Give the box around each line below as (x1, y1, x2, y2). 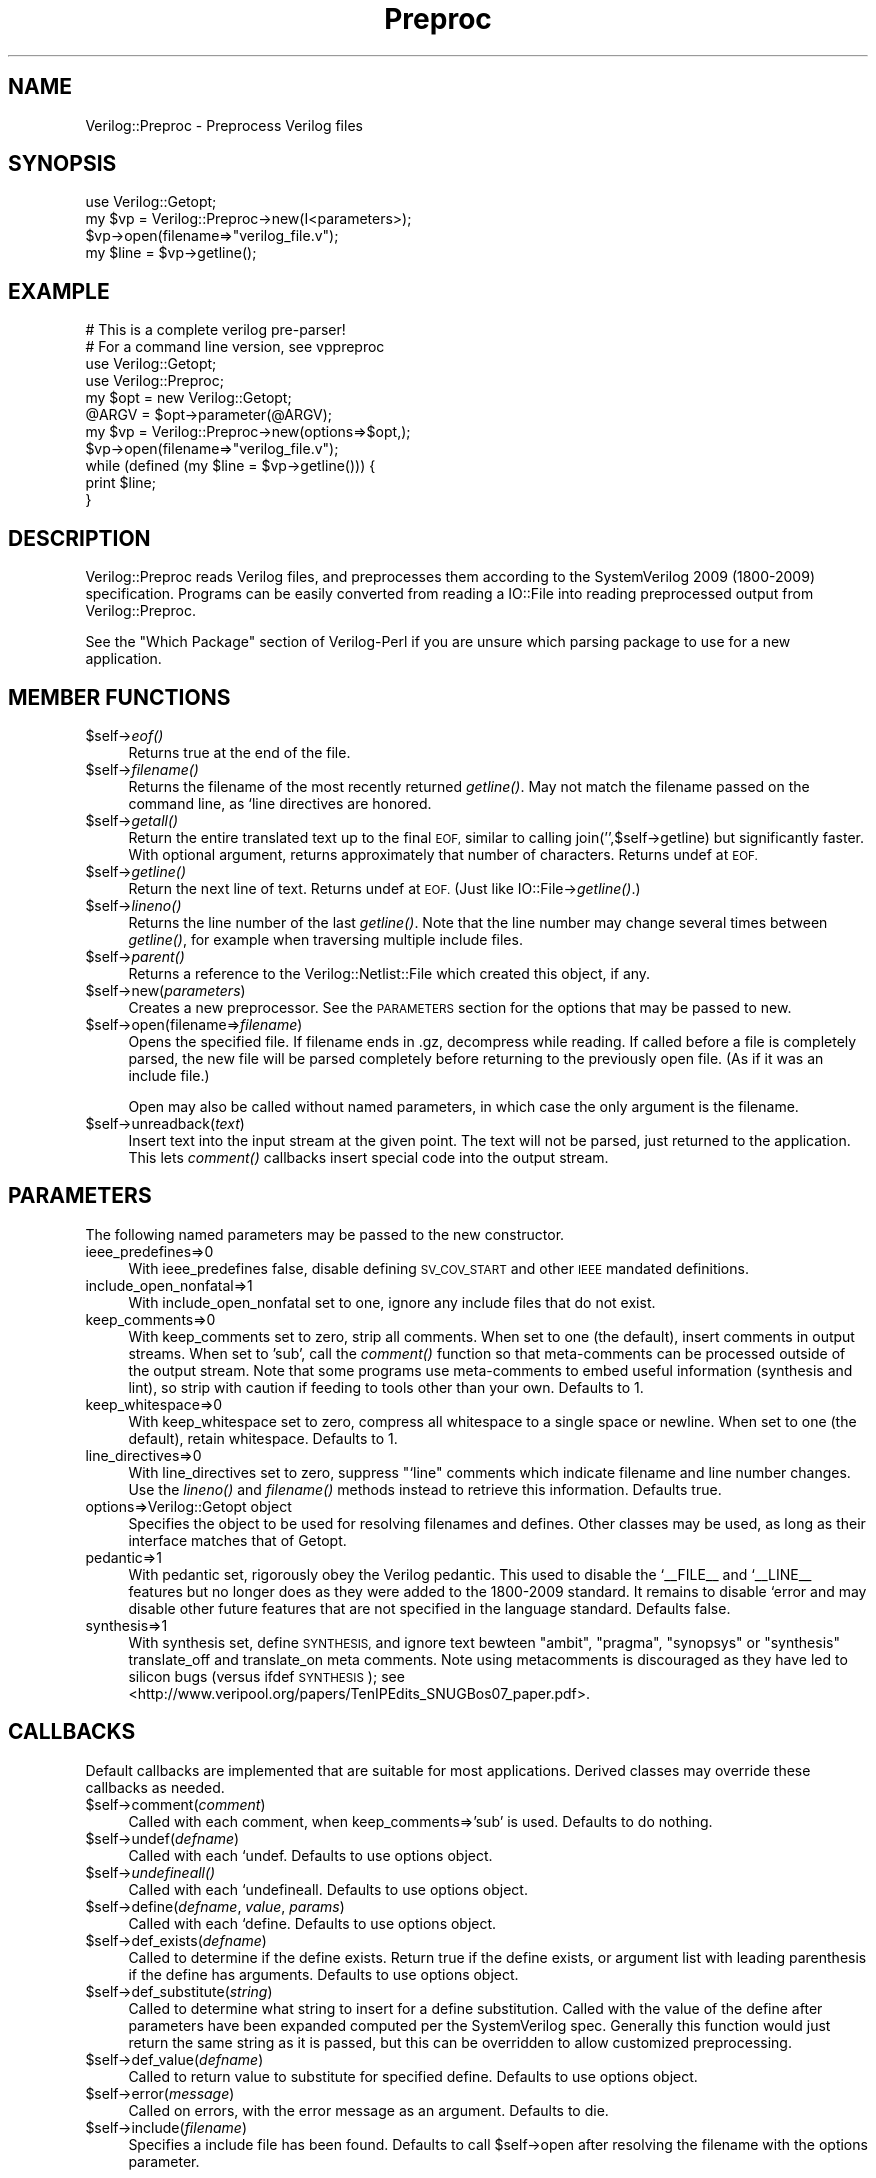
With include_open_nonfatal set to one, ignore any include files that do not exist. (128, 1293, 656, 1311)
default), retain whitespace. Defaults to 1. (128, 1429, 398, 1447)
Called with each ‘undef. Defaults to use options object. (128, 1846, 493, 1864)
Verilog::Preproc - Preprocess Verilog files (85, 116, 363, 134)
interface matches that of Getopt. (128, 1531, 347, 1549)
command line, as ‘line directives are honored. (128, 794, 432, 812)
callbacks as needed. (85, 1778, 225, 1796)
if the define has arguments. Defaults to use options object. (128, 1965, 519, 1983)
